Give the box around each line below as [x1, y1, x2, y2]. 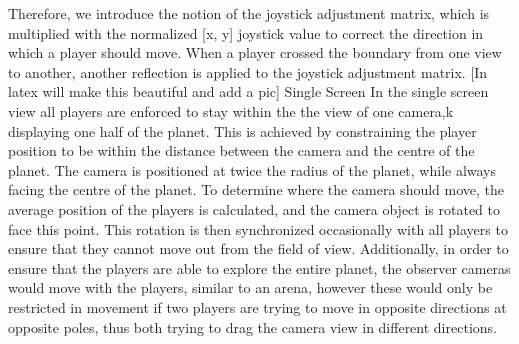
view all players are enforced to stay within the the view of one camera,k [8, 100, 454, 121]
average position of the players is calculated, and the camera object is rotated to [8, 198, 500, 219]
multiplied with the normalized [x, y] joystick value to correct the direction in [8, 22, 484, 43]
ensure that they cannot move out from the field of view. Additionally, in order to [8, 238, 509, 259]
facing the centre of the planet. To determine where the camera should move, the [8, 179, 505, 200]
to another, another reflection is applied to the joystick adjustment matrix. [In [8, 61, 488, 82]
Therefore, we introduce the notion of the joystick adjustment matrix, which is [8, 3, 490, 23]
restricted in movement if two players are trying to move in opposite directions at [8, 296, 507, 317]
